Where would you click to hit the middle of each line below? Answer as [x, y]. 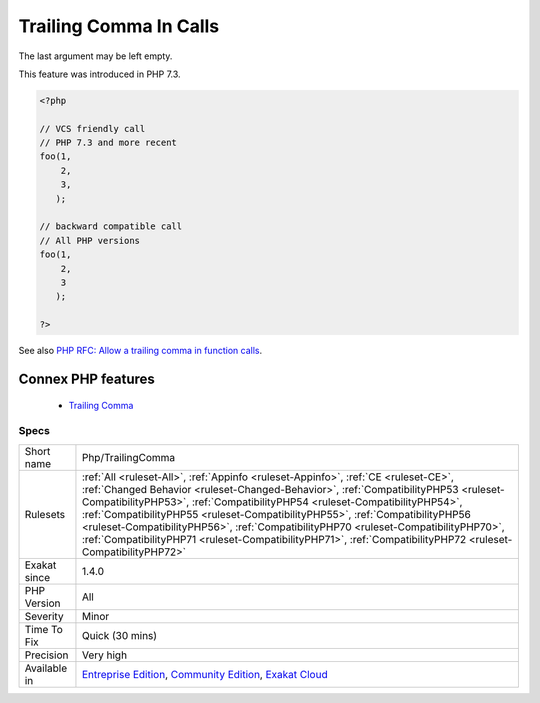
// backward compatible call [111, 226]
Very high [104, 655]
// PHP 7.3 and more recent [108, 143]
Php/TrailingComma [128, 457]
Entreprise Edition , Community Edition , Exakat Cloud [205, 674]
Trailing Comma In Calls [119, 26]
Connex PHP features [86, 378]
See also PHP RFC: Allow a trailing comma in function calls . [140, 351]
